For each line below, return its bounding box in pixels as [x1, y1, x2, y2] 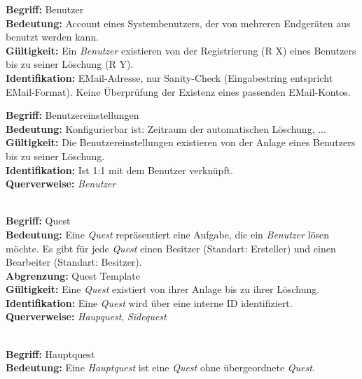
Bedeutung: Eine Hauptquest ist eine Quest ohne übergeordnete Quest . [6, 360, 315, 375]
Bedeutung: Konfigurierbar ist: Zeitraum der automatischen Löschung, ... [6, 121, 326, 136]
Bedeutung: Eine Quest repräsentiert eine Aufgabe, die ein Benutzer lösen [6, 227, 330, 241]
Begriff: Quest [6, 213, 71, 228]
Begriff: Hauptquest [6, 346, 95, 361]
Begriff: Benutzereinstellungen [6, 108, 139, 122]
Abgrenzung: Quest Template [6, 268, 141, 283]
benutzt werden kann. [6, 29, 99, 44]
